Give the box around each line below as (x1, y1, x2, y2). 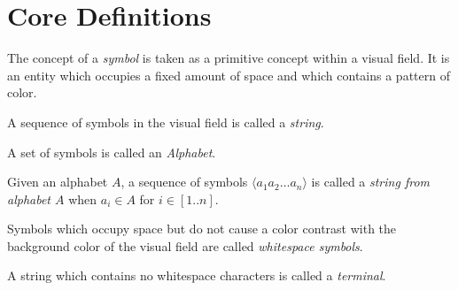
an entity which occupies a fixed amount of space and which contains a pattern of (7, 65, 450, 84)
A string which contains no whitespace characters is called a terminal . (7, 266, 386, 285)
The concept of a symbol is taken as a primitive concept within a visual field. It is (7, 49, 450, 67)
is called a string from (311, 172, 430, 191)
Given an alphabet (7, 172, 108, 191)
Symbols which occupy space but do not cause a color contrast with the (7, 219, 397, 238)
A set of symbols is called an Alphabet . (7, 142, 216, 161)
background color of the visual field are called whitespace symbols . (7, 236, 363, 255)
